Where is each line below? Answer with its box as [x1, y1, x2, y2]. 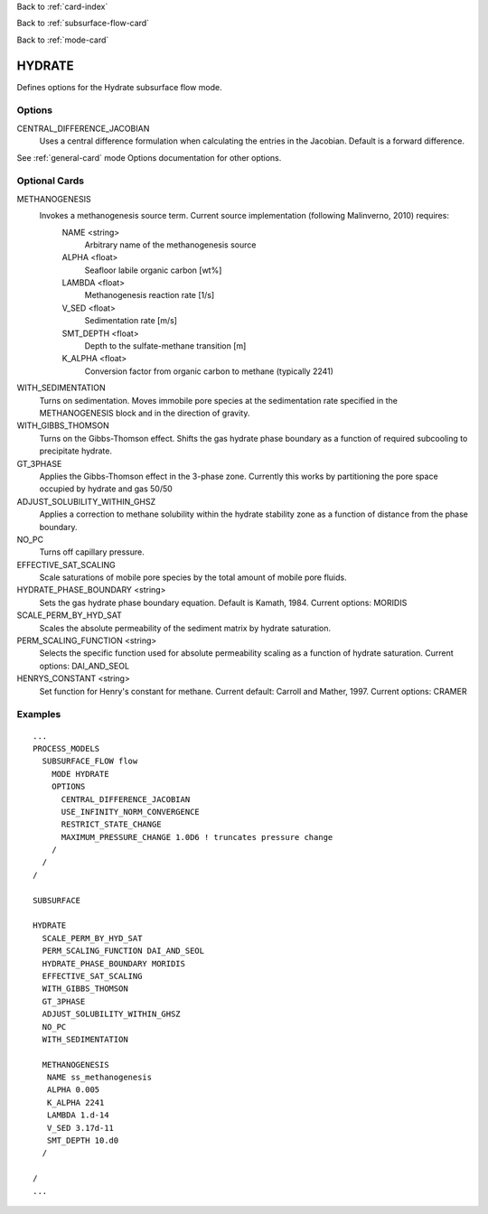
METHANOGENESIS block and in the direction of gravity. [39, 407, 250, 418]
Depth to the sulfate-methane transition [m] [84, 341, 247, 351]
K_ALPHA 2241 [46, 1097, 105, 1107]
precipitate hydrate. [39, 445, 113, 456]
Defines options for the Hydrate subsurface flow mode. [16, 81, 223, 92]
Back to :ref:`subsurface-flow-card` [16, 18, 149, 29]
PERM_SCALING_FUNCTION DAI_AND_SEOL [42, 946, 205, 957]
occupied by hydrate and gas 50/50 [39, 483, 174, 494]
